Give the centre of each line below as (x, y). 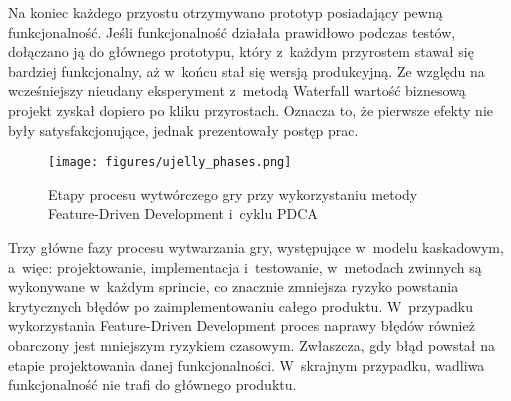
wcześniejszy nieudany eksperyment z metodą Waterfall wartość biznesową (237, 90)
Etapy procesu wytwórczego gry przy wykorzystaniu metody (233, 193)
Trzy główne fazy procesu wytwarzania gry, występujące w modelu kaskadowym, (256, 247)
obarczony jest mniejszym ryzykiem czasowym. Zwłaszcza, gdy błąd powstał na (252, 344)
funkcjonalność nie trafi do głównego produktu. (152, 384)
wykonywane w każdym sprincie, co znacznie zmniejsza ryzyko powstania (233, 286)
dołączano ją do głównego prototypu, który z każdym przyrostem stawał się (241, 51)
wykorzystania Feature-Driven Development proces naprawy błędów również (241, 325)
